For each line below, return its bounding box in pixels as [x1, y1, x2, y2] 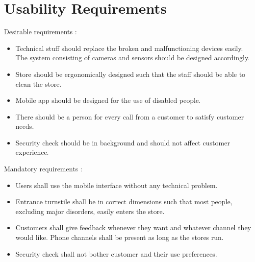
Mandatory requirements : [4, 164, 82, 174]
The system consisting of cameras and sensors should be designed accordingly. [15, 52, 250, 63]
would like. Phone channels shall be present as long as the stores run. [15, 232, 224, 242]
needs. [15, 121, 34, 131]
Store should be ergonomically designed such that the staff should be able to [15, 69, 246, 79]
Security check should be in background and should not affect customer [15, 137, 230, 147]
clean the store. [15, 78, 62, 89]
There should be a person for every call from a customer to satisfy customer [15, 111, 244, 121]
